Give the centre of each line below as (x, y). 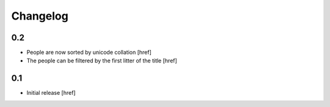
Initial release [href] (51, 93)
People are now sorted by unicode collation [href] (89, 53)
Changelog (40, 16)
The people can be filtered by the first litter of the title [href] (102, 61)
